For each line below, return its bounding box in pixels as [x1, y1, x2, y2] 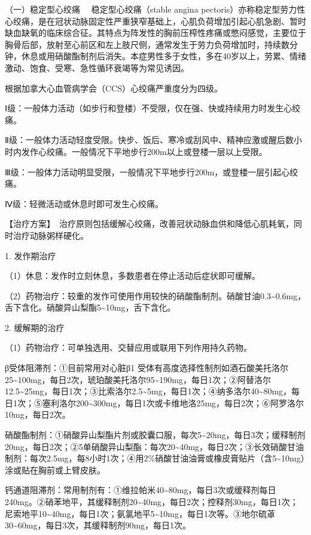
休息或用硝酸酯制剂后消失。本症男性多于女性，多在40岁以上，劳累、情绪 [21, 50, 306, 62]
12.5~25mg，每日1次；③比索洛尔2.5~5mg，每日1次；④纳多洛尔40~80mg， [5, 385, 292, 397]
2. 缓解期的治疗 [5, 321, 65, 333]
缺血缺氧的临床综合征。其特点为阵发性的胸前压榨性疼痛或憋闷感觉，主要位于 [5, 26, 306, 39]
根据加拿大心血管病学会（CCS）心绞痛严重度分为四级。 [5, 81, 222, 94]
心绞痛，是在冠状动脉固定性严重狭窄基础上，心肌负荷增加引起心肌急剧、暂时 [5, 14, 306, 27]
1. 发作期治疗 [5, 249, 56, 262]
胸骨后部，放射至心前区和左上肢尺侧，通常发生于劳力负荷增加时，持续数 [5, 38, 289, 50]
